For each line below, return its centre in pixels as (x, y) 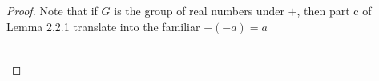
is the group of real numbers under (199, 10)
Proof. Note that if (52, 10)
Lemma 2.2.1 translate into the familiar (103, 26)
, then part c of (334, 10)
